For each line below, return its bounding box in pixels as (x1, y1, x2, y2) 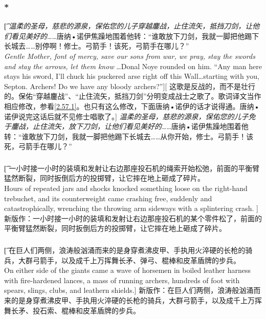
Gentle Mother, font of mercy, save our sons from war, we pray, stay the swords (4, 51, 255, 61)
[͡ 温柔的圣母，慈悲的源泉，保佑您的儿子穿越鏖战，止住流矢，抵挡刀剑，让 (4, 20, 253, 31)
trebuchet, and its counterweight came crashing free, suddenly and (4, 193, 212, 203)
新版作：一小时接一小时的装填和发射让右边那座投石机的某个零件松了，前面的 (4, 212, 262, 223)
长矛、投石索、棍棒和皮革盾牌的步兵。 (11, 305, 140, 315)
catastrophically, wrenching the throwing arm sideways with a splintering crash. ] (4, 203, 258, 214)
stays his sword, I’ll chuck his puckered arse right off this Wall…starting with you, (4, 71, 260, 81)
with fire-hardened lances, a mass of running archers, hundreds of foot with (4, 274, 240, 285)
